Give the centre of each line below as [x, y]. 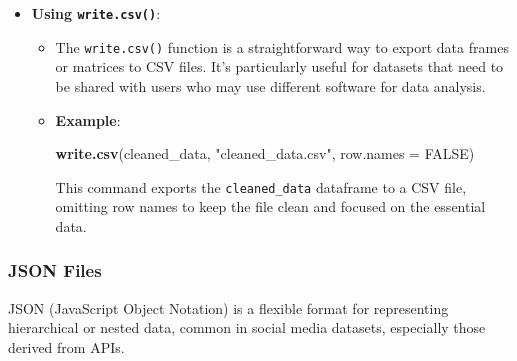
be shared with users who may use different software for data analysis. [270, 85]
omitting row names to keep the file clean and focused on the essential [270, 206]
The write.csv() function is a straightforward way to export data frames [282, 46]
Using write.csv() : [96, 13]
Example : [88, 119]
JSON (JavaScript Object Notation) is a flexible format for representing [228, 307]
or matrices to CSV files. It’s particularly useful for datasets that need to [279, 66]
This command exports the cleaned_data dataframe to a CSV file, [261, 186]
